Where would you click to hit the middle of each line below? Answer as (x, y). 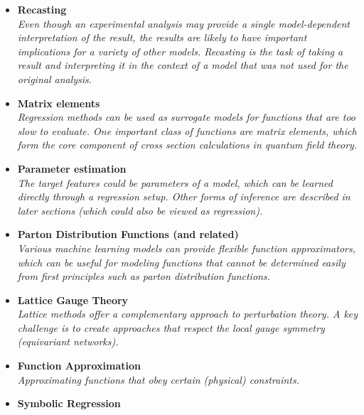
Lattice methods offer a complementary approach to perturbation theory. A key (188, 314)
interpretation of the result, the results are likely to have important (162, 37)
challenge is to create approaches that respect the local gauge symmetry (171, 327)
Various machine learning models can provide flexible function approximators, (186, 248)
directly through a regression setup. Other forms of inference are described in (184, 196)
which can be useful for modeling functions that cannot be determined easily (181, 262)
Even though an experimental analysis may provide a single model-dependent (184, 23)
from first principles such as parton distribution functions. (144, 276)
